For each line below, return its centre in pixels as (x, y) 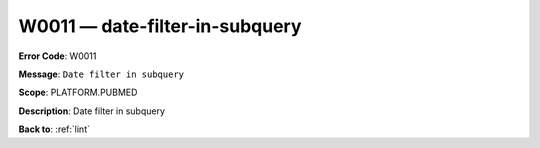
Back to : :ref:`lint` (54, 129)
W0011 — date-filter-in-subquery (160, 26)
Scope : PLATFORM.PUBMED (78, 92)
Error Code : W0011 (57, 56)
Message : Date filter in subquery (101, 74)
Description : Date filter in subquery (91, 111)
